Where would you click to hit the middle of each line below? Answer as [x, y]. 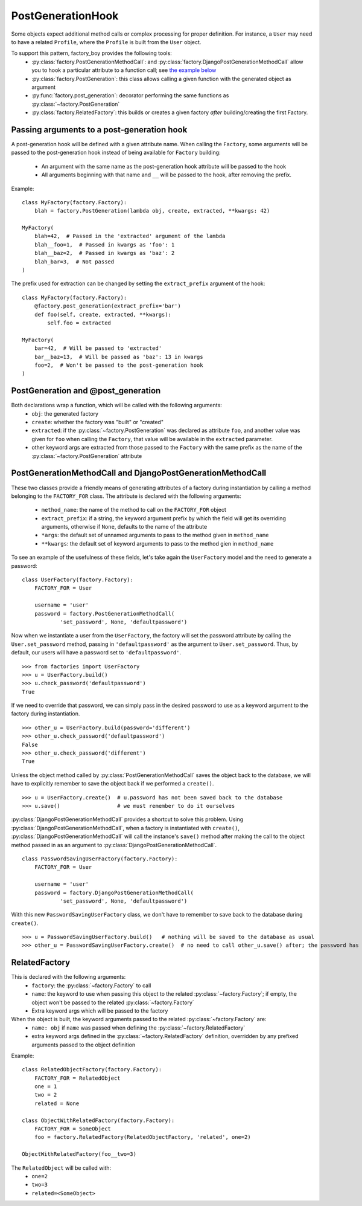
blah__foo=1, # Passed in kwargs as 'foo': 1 [104, 244]
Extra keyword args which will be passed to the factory [100, 1011]
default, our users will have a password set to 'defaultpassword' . [96, 653]
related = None [57, 1103]
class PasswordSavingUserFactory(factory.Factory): [100, 859]
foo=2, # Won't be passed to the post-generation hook [119, 365]
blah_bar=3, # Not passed [74, 262]
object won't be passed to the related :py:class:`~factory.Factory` [113, 1002]
